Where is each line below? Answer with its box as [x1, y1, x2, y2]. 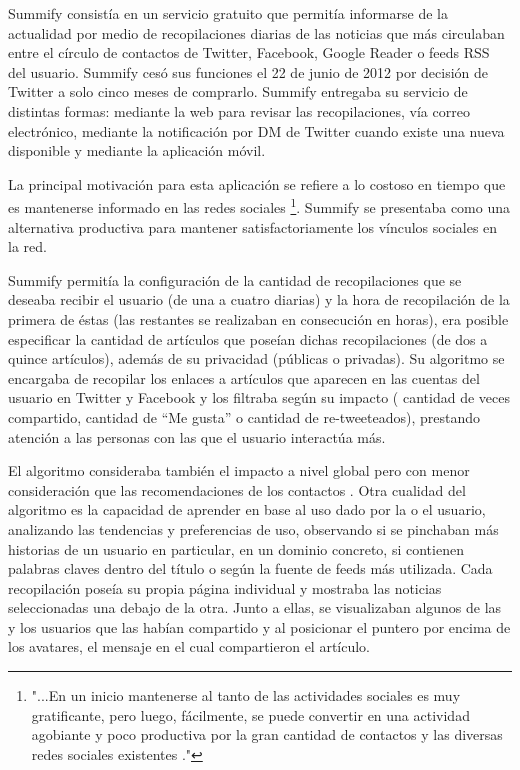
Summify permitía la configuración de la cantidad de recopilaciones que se [8, 269, 462, 290]
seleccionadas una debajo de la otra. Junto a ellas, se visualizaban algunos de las [8, 597, 502, 618]
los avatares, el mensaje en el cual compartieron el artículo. [8, 636, 371, 657]
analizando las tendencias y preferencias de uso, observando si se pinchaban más [8, 518, 499, 539]
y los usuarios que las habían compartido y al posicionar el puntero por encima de [8, 616, 511, 637]
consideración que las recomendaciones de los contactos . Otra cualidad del [8, 479, 466, 500]
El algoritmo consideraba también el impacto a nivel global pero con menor [8, 460, 470, 481]
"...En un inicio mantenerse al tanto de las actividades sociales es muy [31, 685, 461, 706]
